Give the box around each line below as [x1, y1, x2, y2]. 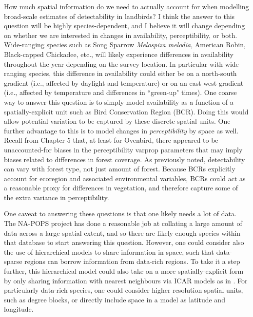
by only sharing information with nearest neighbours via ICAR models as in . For [4, 275, 248, 285]
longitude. [4, 304, 34, 314]
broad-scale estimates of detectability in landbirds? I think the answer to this [4, 11, 235, 21]
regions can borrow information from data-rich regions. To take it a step [24, 256, 240, 266]
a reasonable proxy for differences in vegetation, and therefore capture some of [4, 183, 238, 193]
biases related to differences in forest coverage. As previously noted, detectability [4, 154, 245, 164]
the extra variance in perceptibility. [4, 192, 109, 202]
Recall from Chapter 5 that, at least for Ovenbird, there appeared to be [4, 135, 218, 145]
